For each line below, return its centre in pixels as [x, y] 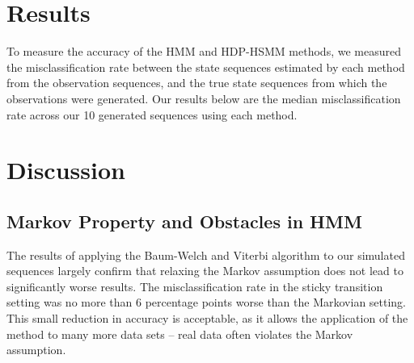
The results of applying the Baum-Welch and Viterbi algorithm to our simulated [206, 255]
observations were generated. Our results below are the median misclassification [204, 98]
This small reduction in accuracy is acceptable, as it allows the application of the [207, 318]
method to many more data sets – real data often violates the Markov [180, 334]
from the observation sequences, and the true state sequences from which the [197, 83]
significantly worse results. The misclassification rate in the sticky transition [195, 286]
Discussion [66, 170]
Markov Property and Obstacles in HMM [184, 221]
